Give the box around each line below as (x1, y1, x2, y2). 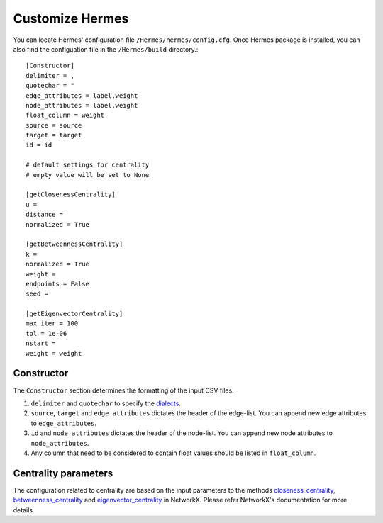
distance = (26, 210, 64, 219)
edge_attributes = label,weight (26, 91, 138, 99)
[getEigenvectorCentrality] (26, 310, 123, 318)
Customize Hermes (13, 11, 129, 26)
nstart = (26, 339, 56, 347)
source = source (26, 121, 82, 129)
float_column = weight (26, 111, 105, 120)
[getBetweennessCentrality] (26, 240, 123, 248)
